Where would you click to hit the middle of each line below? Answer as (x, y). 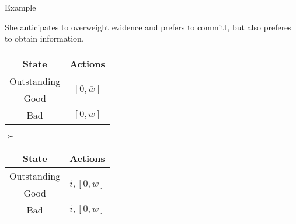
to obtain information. (44, 38)
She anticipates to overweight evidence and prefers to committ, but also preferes (148, 27)
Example (20, 7)
